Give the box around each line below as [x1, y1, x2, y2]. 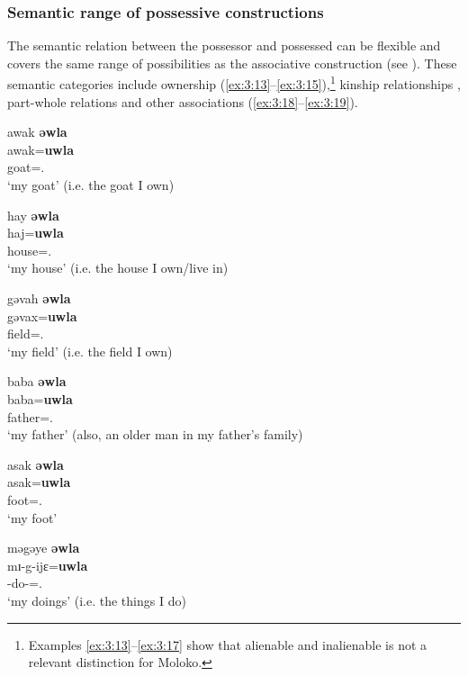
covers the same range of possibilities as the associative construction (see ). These [7, 53, 457, 72]
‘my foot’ [7, 508, 58, 527]
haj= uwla [7, 223, 64, 242]
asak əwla [7, 455, 64, 473]
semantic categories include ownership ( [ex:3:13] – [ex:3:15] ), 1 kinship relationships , [7, 72, 461, 94]
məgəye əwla [7, 538, 80, 557]
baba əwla [7, 372, 67, 391]
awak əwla [7, 122, 67, 141]
